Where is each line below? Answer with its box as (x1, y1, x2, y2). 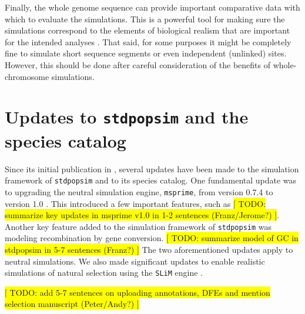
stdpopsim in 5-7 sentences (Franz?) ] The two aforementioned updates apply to (5, 243, 293, 255)
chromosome (5, 70, 49, 82)
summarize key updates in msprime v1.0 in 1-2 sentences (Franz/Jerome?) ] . (5, 209, 280, 221)
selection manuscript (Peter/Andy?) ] (5, 298, 139, 310)
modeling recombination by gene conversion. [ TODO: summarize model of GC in (5, 232, 299, 244)
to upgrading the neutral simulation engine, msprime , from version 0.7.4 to (5, 185, 273, 198)
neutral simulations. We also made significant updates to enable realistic (5, 255, 265, 267)
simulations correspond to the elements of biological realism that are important (5, 24, 290, 36)
